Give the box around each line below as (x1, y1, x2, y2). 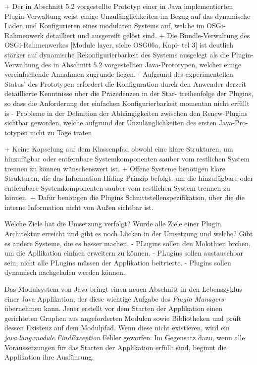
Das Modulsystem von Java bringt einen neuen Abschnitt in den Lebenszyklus (4, 284, 242, 294)
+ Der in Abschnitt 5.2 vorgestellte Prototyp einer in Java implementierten (4, 1, 233, 11)
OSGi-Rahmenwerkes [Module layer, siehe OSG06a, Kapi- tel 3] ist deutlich (4, 40, 233, 50)
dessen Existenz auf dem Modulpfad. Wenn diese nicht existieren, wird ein (4, 322, 230, 333)
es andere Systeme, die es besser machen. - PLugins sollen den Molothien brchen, (4, 238, 251, 248)
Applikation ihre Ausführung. (4, 352, 94, 362)
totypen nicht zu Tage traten (4, 127, 92, 137)
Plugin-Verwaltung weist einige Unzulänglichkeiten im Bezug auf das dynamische (4, 10, 251, 21)
